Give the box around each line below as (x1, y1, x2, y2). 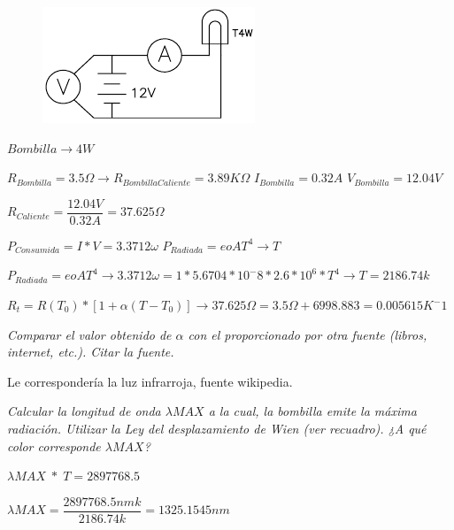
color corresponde (7, 436, 101, 455)
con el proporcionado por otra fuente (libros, (188, 325, 427, 343)
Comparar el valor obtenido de (7, 325, 172, 343)
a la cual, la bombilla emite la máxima (208, 402, 417, 420)
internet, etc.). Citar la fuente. (7, 342, 174, 361)
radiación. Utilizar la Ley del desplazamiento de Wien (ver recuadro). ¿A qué (7, 419, 427, 437)
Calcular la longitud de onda (7, 402, 161, 420)
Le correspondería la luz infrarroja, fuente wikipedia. (7, 372, 293, 390)
